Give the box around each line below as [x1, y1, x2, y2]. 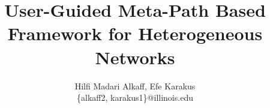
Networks [95, 44, 175, 69]
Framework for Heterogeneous [7, 21, 263, 46]
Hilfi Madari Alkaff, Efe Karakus [74, 79, 196, 92]
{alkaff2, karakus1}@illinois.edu [77, 91, 193, 104]
